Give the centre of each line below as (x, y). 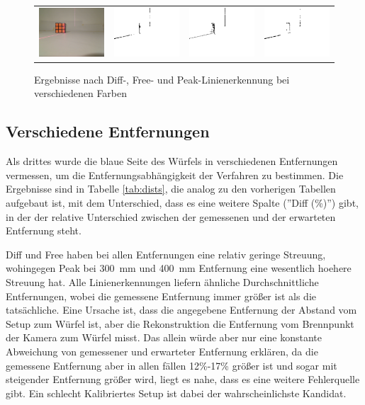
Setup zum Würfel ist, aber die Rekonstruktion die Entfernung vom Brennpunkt (180, 323)
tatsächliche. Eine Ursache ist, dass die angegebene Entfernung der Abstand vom (181, 310)
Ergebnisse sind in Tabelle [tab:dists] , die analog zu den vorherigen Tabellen (171, 189)
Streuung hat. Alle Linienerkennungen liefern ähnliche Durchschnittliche (162, 281)
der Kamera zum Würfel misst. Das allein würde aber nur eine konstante (164, 337)
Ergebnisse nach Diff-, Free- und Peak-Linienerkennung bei (162, 79)
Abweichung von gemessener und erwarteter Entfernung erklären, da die (162, 351)
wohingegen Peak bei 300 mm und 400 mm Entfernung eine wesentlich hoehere (179, 268)
